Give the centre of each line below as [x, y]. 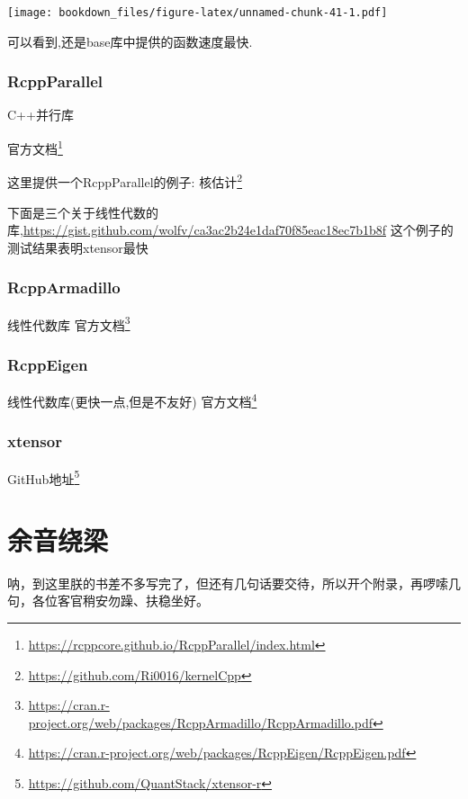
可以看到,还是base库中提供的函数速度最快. [130, 41]
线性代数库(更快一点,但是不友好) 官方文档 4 [132, 400]
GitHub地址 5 [44, 477]
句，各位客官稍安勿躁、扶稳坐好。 [108, 601]
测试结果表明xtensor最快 [78, 247]
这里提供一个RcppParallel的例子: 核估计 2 [125, 180]
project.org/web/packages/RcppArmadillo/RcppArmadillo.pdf [200, 722]
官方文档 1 [35, 147]
